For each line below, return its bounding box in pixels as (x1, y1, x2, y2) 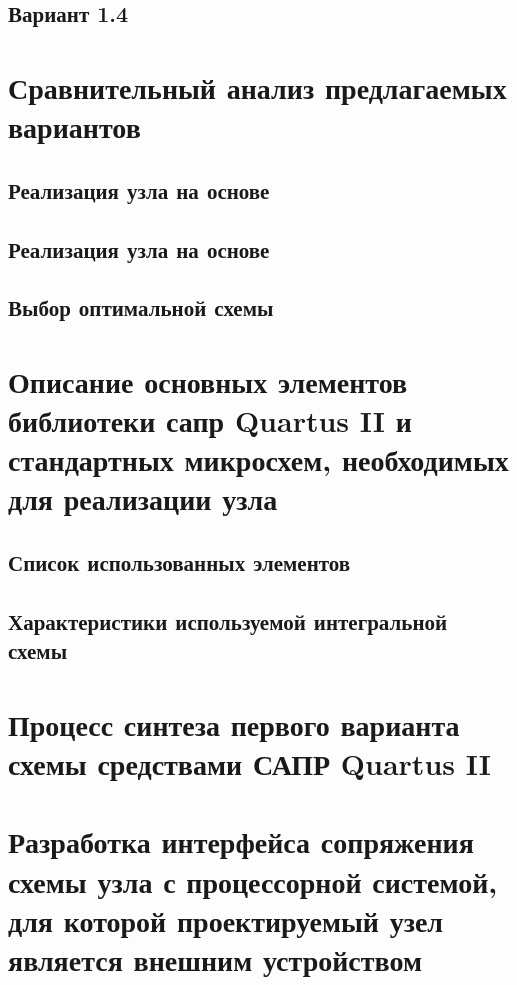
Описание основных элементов (8, 360, 408, 401)
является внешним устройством (8, 938, 422, 979)
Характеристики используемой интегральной (8, 605, 448, 636)
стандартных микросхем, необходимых (8, 439, 509, 480)
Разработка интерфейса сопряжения (8, 821, 474, 862)
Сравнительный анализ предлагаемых (8, 66, 507, 107)
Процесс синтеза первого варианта (8, 703, 460, 744)
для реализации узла (8, 478, 278, 519)
